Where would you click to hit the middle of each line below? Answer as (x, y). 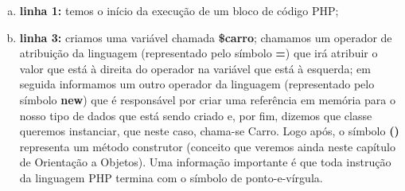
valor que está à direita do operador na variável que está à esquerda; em (195, 68)
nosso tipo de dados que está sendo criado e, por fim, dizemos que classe (196, 115)
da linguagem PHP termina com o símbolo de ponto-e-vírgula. (171, 177)
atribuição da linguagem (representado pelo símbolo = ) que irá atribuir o (199, 53)
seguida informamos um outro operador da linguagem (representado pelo (197, 84)
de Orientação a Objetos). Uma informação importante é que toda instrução (205, 162)
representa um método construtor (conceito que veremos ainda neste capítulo (207, 146)
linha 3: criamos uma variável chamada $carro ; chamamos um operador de (206, 37)
